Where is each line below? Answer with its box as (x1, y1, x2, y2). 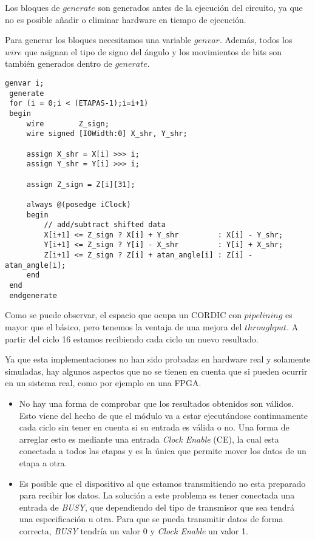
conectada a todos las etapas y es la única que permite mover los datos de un (19, 444, 307, 457)
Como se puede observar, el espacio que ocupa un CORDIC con (5, 308, 242, 321)
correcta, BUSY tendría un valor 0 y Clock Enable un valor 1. (19, 524, 248, 537)
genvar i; (5, 78, 44, 87)
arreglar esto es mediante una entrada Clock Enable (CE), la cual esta (19, 432, 279, 445)
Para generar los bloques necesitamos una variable (5, 33, 192, 46)
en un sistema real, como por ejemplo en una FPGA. (5, 376, 202, 389)
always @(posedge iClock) (26, 200, 131, 209)
